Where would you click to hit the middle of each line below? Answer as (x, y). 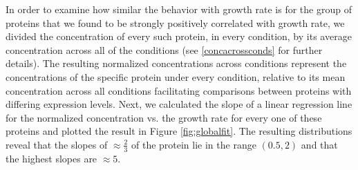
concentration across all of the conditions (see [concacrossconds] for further (164, 49)
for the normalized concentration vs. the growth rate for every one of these (164, 117)
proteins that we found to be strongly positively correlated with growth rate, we (175, 22)
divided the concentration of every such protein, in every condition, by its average (179, 36)
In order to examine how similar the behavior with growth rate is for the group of (179, 9)
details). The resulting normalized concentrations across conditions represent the (176, 63)
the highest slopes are (51, 158)
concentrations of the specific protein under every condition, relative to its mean (176, 76)
